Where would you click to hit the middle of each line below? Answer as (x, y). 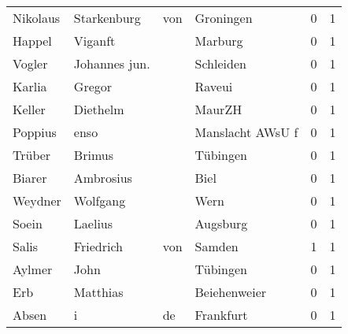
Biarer (30, 178)
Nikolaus (37, 18)
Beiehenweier (231, 292)
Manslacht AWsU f (246, 132)
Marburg (219, 41)
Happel (32, 41)
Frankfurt (221, 315)
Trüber (32, 155)
